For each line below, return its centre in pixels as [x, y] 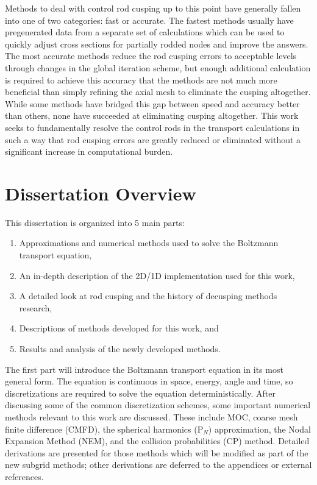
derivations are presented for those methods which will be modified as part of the [157, 452]
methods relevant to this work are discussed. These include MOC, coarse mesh [151, 416]
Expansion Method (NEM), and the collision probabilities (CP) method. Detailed [157, 441]
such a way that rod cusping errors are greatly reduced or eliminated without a [153, 139]
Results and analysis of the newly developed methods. [120, 349]
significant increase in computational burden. [89, 151]
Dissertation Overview [101, 193]
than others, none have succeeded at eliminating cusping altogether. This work [152, 115]
